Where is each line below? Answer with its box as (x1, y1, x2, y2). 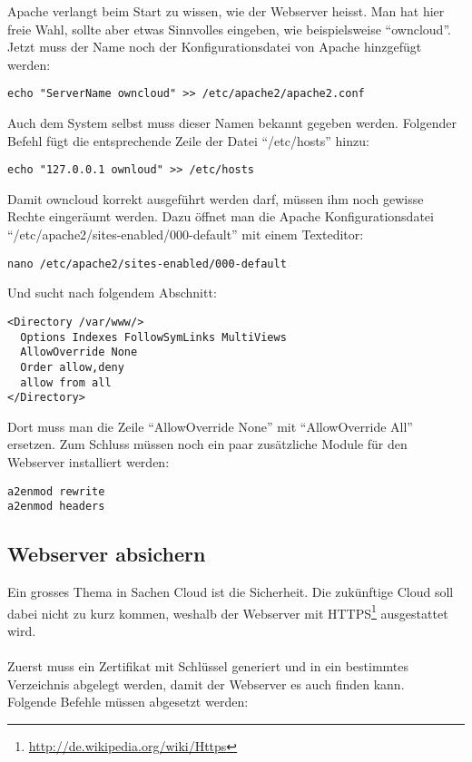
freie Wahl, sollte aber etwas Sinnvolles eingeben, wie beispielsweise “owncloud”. (7, 19, 451, 38)
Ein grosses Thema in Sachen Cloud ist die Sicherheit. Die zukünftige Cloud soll (7, 582, 454, 601)
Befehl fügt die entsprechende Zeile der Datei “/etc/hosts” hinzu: (7, 131, 369, 150)
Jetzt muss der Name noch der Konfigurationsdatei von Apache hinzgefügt (7, 37, 422, 56)
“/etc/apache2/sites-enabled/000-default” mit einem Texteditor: (7, 225, 364, 244)
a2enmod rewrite (7, 484, 105, 498)
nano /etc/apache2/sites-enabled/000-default (7, 257, 287, 270)
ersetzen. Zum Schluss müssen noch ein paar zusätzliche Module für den (7, 435, 408, 454)
